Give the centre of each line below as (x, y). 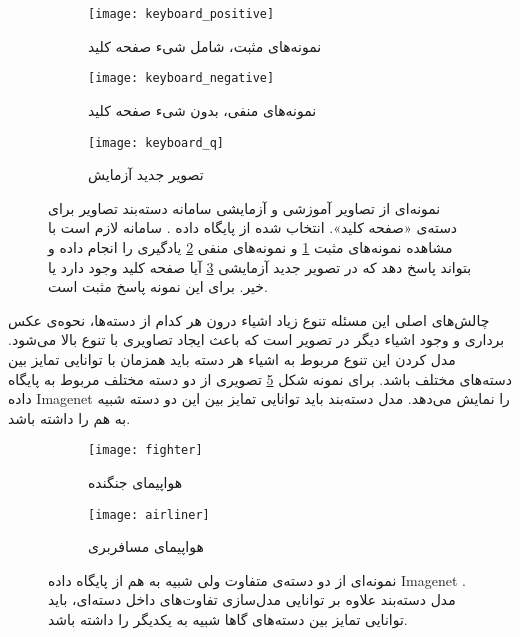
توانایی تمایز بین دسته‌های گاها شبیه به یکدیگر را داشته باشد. (228, 618)
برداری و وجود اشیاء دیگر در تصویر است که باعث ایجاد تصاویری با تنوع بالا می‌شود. (256, 339)
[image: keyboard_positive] (181, 14)
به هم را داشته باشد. (69, 417)
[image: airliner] (149, 514)
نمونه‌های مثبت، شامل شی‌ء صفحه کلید (205, 45)
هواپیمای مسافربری (146, 546)
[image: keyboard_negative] (181, 78)
